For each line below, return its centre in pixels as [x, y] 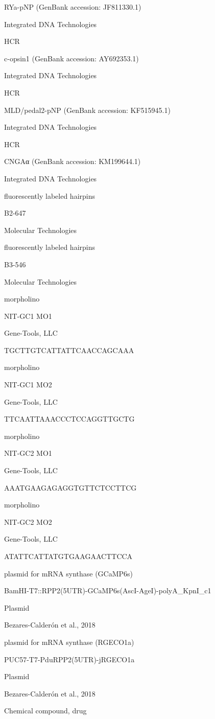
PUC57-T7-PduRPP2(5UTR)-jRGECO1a [69, 659]
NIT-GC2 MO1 [28, 453]
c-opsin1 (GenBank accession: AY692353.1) [71, 58]
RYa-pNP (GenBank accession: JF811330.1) [73, 7]
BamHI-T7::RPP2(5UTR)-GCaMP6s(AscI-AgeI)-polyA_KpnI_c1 [108, 590]
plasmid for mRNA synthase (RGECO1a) [69, 642]
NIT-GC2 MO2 [28, 521]
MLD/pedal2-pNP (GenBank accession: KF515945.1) [87, 110]
